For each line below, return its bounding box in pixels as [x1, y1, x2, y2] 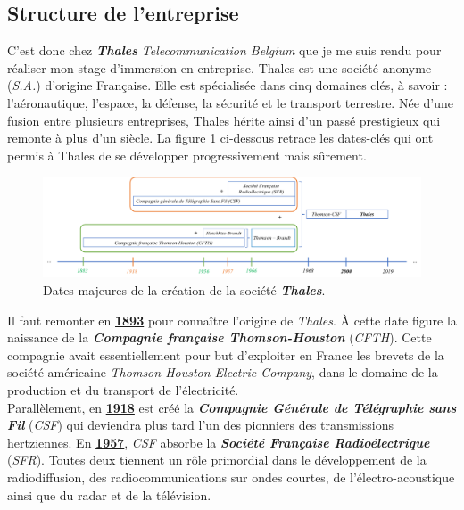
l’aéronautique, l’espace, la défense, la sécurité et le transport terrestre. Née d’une [7, 93, 453, 111]
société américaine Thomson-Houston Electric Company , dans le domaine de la [7, 363, 438, 382]
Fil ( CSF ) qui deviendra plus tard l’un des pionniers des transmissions [7, 415, 394, 434]
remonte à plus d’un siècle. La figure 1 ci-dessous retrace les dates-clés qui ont [7, 128, 434, 147]
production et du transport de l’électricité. [7, 380, 239, 399]
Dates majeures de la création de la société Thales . [43, 280, 326, 299]
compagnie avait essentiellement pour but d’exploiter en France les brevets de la [7, 345, 444, 364]
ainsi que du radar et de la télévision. [7, 485, 211, 504]
